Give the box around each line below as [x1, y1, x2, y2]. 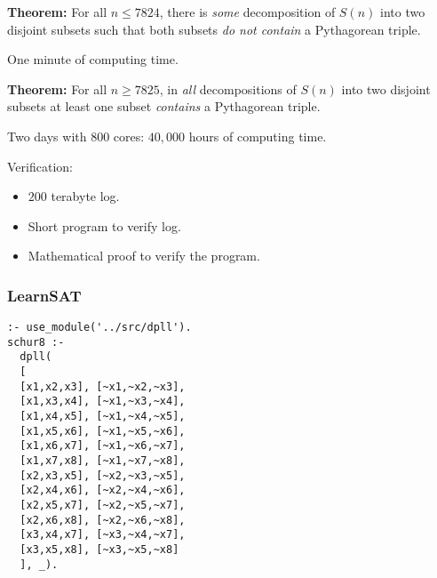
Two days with [7, 126, 87, 145]
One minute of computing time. [7, 50, 179, 68]
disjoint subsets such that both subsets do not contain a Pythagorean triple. [7, 20, 421, 38]
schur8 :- [7, 335, 65, 349]
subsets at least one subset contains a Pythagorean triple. [7, 97, 321, 116]
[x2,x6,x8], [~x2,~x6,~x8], [20, 513, 186, 526]
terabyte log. [51, 187, 120, 205]
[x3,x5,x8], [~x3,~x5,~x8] [20, 543, 179, 556]
